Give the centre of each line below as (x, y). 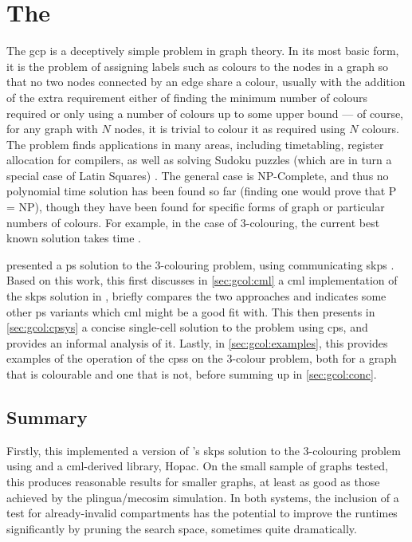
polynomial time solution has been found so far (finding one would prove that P (202, 191)
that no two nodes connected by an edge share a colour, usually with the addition (206, 82)
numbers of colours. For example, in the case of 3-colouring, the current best (193, 222)
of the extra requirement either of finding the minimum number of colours (187, 97)
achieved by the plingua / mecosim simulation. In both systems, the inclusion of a (203, 497)
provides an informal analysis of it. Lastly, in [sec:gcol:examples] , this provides (197, 342)
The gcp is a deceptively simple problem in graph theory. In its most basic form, (203, 51)
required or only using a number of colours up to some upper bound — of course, (205, 113)
